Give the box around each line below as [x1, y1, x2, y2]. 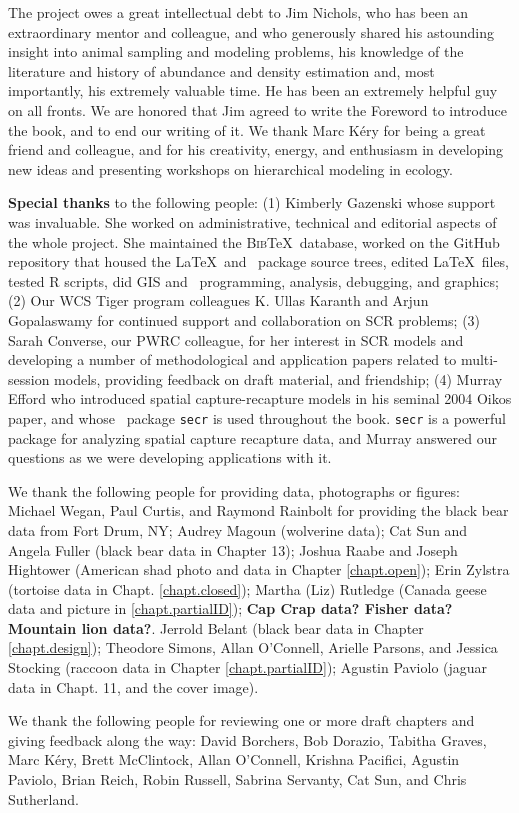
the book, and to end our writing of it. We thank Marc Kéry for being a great [8, 119, 486, 140]
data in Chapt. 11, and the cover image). [8, 676, 259, 697]
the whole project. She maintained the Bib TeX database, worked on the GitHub [8, 231, 500, 252]
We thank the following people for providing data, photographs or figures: [8, 480, 460, 501]
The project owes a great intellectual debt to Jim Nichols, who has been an [8, 2, 469, 22]
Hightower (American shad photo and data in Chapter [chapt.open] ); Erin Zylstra [8, 559, 510, 580]
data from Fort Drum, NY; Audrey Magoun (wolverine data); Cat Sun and [8, 519, 468, 540]
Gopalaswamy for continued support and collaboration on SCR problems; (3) [8, 309, 481, 330]
